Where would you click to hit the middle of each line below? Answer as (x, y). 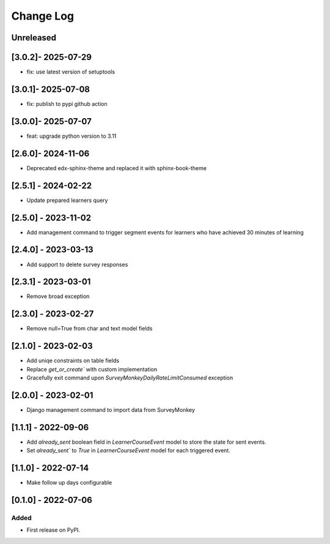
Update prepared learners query (67, 200)
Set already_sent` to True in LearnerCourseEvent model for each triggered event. (128, 450)
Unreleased (34, 38)
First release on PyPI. (53, 530)
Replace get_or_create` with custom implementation (92, 369)
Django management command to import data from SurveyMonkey (111, 409)
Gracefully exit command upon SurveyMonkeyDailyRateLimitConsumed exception (130, 378)
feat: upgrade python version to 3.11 (71, 136)
